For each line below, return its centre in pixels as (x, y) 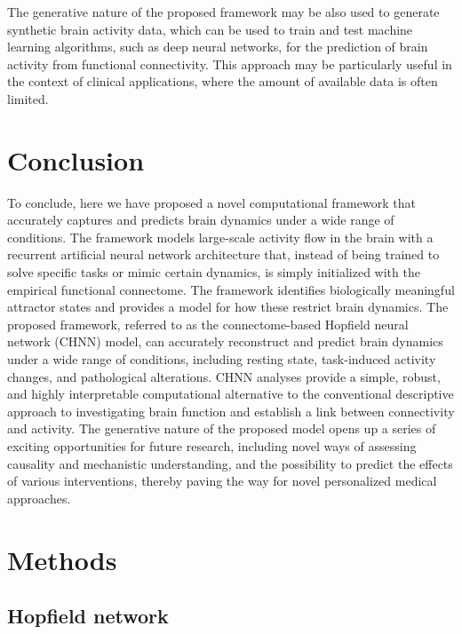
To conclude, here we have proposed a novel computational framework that (211, 202)
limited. (28, 98)
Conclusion (76, 159)
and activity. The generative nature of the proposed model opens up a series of (222, 428)
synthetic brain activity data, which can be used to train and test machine (210, 29)
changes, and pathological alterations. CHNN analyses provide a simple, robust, (224, 376)
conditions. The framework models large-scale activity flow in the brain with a (220, 237)
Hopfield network (88, 616)
